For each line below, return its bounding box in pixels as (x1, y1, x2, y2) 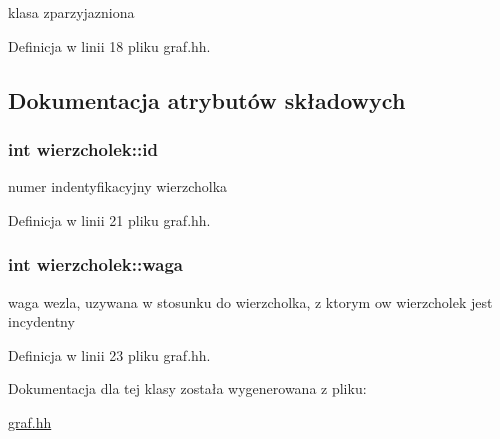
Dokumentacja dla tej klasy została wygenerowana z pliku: (8, 378, 367, 399)
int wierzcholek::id (8, 136, 158, 161)
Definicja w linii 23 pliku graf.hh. (8, 344, 211, 365)
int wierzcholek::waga (8, 252, 183, 277)
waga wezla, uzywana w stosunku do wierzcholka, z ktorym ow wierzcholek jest (8, 291, 493, 312)
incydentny (8, 311, 75, 332)
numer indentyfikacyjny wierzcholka (8, 176, 228, 197)
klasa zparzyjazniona (8, 2, 135, 22)
